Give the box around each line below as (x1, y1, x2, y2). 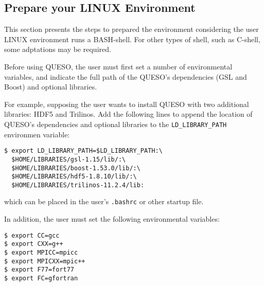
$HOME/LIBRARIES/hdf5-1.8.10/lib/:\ (11, 173, 137, 181)
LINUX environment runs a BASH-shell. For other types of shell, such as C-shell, (4, 33, 260, 44)
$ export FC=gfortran (4, 275, 78, 282)
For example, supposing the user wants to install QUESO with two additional (4, 98, 249, 109)
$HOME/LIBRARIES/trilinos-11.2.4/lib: (11, 181, 145, 189)
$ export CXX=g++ (4, 240, 63, 248)
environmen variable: (4, 129, 70, 139)
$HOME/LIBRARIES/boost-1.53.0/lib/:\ (11, 164, 140, 172)
